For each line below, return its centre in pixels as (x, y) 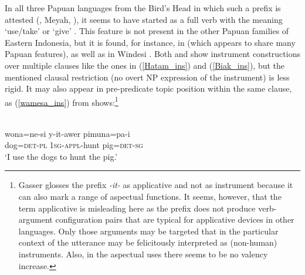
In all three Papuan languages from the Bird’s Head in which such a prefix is (143, 8)
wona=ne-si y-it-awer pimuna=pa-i (67, 133)
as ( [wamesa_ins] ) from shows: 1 (62, 101)
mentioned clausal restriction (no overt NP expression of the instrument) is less (147, 77)
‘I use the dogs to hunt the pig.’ (61, 156)
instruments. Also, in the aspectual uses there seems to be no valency (143, 254)
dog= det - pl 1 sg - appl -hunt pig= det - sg (74, 145)
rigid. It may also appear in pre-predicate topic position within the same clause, (148, 88)
